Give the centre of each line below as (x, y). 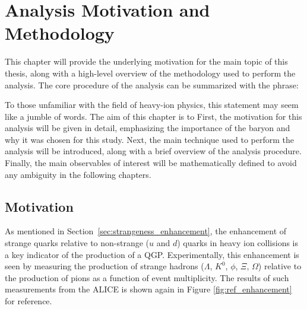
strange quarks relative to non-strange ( (77, 243)
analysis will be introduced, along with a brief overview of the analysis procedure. (153, 151)
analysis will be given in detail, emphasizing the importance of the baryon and (148, 128)
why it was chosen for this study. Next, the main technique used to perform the (149, 139)
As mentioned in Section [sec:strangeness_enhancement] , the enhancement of (146, 231)
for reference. (29, 301)
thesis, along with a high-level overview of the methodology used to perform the (150, 73)
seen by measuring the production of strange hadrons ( (105, 266)
